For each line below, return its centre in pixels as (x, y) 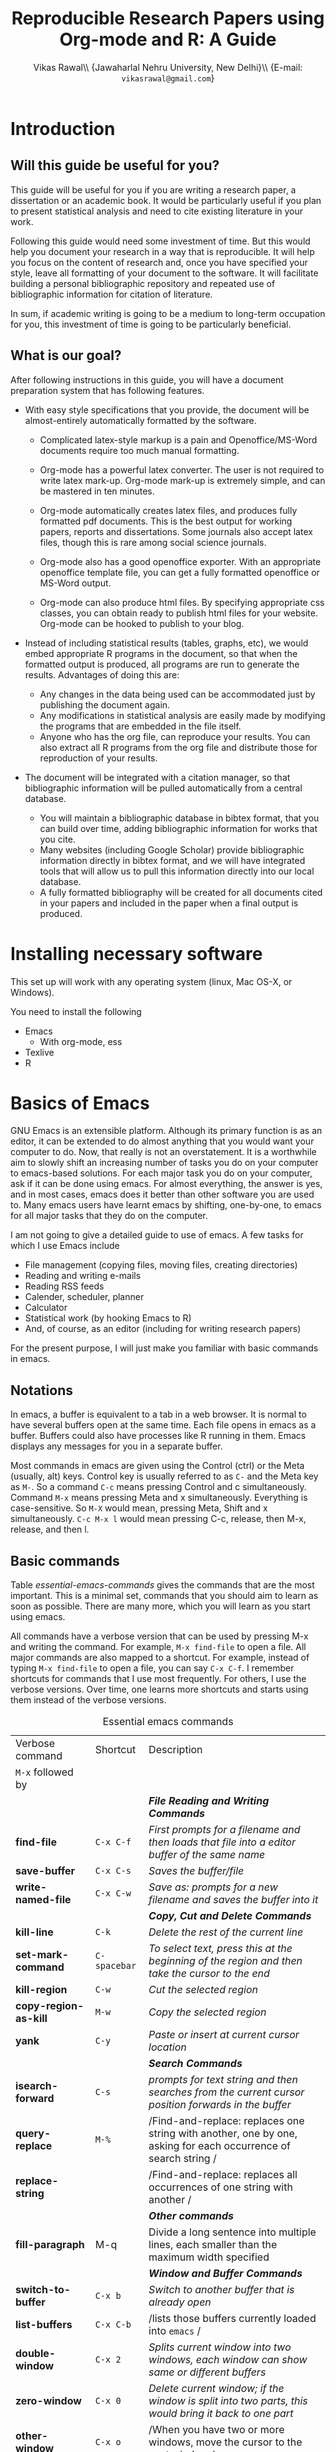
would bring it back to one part (221, 2414)
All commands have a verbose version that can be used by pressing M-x (159, 1636)
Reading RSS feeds (64, 1286)
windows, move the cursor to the (225, 2442)
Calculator (46, 1308)
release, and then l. (50, 1529)
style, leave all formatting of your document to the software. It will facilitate (164, 273)
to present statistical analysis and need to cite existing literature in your (157, 211)
